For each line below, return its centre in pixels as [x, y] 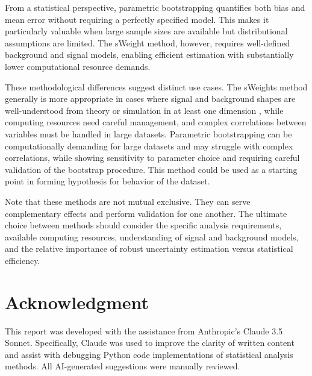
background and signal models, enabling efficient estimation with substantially [149, 55]
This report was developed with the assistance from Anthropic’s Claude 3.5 [144, 331]
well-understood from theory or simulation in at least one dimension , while [144, 110]
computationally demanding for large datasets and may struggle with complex [149, 146]
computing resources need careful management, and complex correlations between [156, 122]
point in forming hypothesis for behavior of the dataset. [108, 181]
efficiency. [23, 260]
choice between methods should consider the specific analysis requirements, [143, 225]
